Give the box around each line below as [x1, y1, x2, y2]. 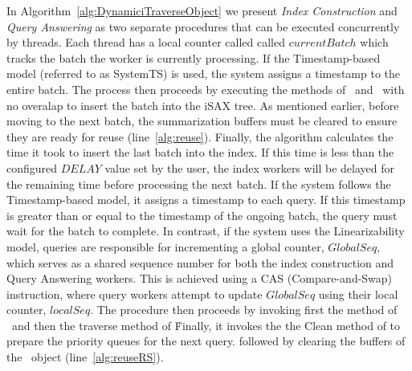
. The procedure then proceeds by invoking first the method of [90, 301, 398, 318]
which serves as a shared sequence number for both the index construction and [6, 254, 394, 271]
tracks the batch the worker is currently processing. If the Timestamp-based [6, 49, 381, 66]
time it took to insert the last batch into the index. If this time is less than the [6, 144, 394, 161]
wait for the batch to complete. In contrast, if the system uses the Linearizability [6, 222, 405, 239]
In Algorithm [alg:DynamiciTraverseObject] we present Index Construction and [6, 2, 398, 18]
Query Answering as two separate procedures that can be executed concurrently [6, 18, 400, 35]
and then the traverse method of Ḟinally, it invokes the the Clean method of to [11, 316, 401, 333]
